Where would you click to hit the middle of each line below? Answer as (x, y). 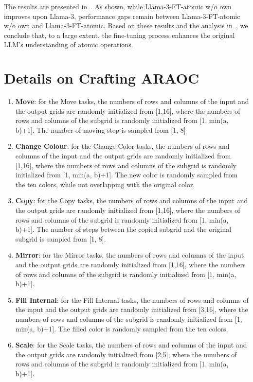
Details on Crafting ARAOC (102, 78)
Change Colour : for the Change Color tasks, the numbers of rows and (122, 146)
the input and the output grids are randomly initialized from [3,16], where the (132, 309)
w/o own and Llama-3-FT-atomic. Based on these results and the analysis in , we (126, 26)
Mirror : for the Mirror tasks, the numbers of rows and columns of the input (130, 255)
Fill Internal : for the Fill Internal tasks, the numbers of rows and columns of (132, 300)
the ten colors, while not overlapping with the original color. (105, 184)
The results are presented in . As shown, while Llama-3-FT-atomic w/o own (118, 6)
